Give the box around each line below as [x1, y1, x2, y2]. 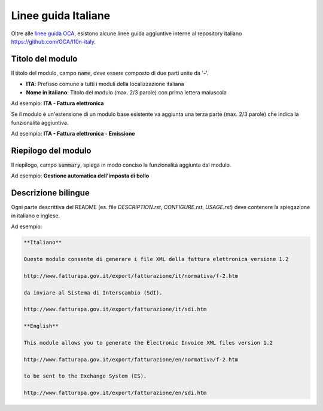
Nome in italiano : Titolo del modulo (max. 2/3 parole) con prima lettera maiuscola [26, 88, 227, 96]
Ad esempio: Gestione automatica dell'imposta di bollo [11, 172, 150, 179]
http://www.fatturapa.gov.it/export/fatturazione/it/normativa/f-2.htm [23, 272, 239, 279]
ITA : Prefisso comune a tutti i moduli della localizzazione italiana [26, 81, 185, 88]
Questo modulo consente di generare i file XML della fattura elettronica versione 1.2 [23, 256, 289, 262]
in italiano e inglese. [11, 212, 60, 219]
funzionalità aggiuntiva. [11, 119, 69, 126]
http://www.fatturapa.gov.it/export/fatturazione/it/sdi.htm [23, 306, 207, 313]
